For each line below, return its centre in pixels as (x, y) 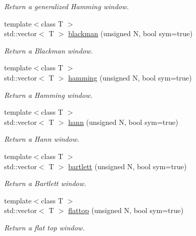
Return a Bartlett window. (45, 183)
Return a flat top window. (45, 227)
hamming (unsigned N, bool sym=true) (130, 77)
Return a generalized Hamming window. (67, 6)
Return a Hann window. (42, 139)
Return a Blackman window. (49, 50)
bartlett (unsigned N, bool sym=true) (127, 166)
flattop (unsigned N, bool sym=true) (126, 210)
